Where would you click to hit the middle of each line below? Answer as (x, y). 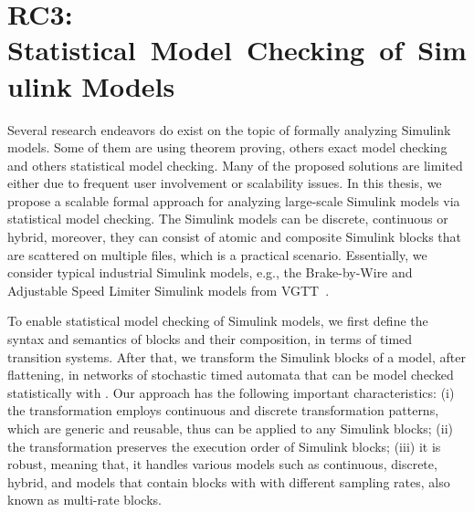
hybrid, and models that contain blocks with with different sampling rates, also (229, 481)
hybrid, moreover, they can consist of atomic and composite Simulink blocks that (235, 237)
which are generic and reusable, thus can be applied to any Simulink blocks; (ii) (231, 428)
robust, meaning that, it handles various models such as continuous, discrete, (222, 464)
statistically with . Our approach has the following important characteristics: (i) (231, 392)
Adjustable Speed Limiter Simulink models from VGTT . (169, 290)
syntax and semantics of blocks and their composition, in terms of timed (210, 339)
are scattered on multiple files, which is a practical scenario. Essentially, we (217, 254)
